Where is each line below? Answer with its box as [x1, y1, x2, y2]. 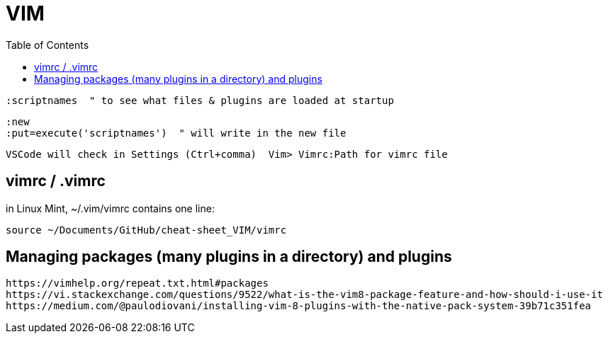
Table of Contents [6, 38, 89, 51]
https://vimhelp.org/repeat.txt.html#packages [6, 277, 269, 289]
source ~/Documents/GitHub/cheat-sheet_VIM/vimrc [6, 224, 287, 236]
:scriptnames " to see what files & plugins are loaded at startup [6, 94, 394, 106]
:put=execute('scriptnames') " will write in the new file [6, 127, 347, 139]
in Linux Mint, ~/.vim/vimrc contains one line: [6, 202, 215, 214]
